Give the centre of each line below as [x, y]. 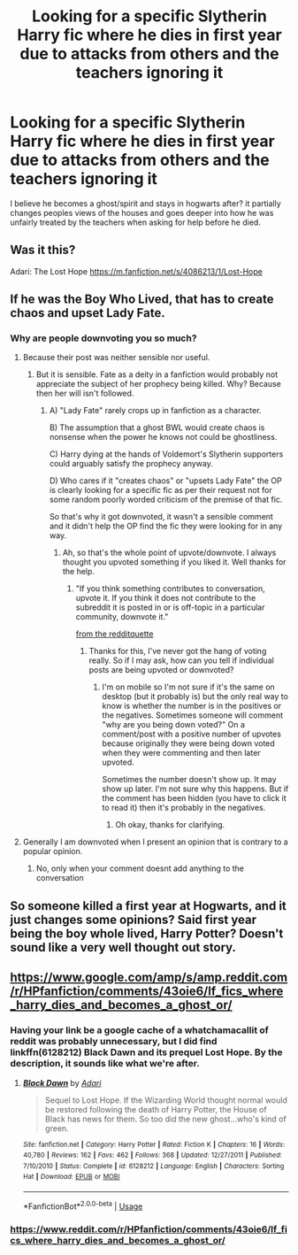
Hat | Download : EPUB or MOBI [71, 1177]
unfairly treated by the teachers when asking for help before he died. [136, 222]
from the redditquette [115, 634]
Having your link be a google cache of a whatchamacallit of [139, 1030]
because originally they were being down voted [188, 743]
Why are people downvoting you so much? [103, 338]
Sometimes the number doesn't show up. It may [189, 780]
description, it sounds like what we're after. [105, 1064]
